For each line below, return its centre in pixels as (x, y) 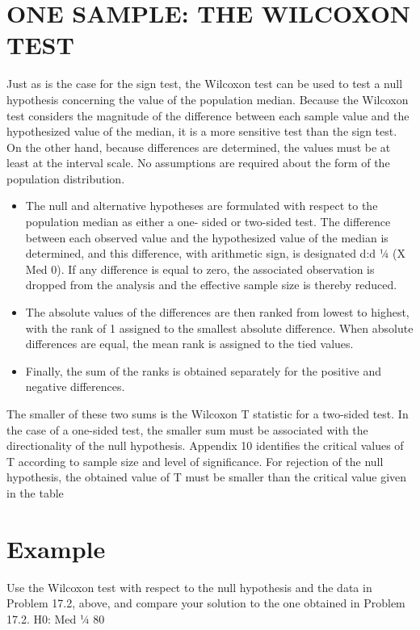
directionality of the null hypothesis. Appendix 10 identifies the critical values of (205, 445)
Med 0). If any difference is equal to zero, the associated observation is (200, 269)
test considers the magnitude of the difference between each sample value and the (208, 115)
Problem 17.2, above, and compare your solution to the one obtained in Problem (206, 603)
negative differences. (75, 386)
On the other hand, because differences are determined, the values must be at (199, 147)
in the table (35, 492)
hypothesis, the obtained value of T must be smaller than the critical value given (207, 477)
